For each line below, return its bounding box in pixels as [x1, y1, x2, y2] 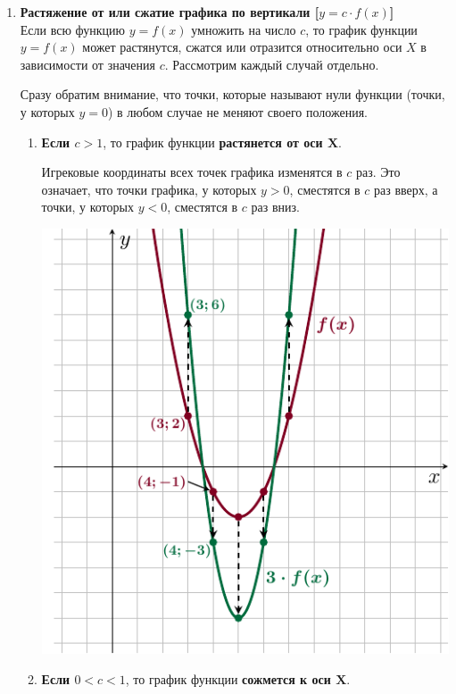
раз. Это [356, 163, 401, 181]
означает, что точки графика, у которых [41, 180, 257, 198]
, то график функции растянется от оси [103, 132, 323, 151]
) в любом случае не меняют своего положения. [107, 102, 369, 121]
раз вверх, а [373, 180, 438, 198]
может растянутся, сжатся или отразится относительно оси [82, 38, 402, 56]
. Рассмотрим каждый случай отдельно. [164, 54, 379, 73]
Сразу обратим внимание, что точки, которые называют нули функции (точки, [20, 85, 445, 104]
